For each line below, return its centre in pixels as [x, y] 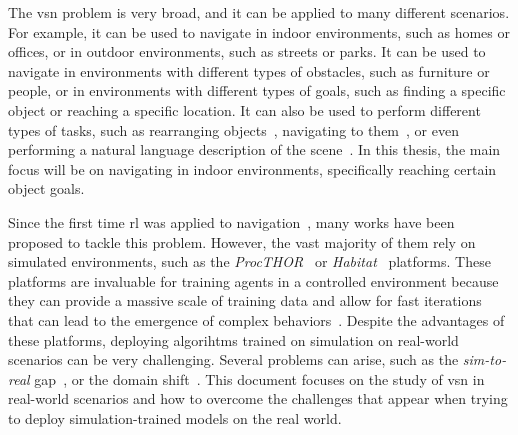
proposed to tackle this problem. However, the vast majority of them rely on [242, 241]
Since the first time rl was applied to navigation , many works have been [231, 221]
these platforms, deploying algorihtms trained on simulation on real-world [233, 339]
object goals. [46, 188]
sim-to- [484, 359]
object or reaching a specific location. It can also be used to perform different [244, 109]
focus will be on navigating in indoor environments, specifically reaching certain [252, 168]
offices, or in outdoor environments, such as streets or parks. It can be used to [247, 51]
